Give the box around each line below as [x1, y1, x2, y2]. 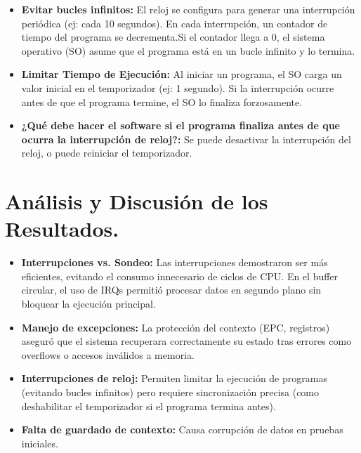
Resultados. [5, 214, 119, 243]
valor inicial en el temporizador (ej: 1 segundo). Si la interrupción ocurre [21, 80, 334, 95]
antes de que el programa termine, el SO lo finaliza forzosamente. [21, 94, 303, 109]
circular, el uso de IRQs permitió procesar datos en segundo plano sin [21, 282, 322, 297]
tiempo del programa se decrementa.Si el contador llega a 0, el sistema [21, 29, 325, 44]
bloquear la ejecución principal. [21, 296, 156, 311]
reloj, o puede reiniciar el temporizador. [21, 145, 192, 160]
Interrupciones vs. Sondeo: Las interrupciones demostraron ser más [21, 255, 328, 270]
